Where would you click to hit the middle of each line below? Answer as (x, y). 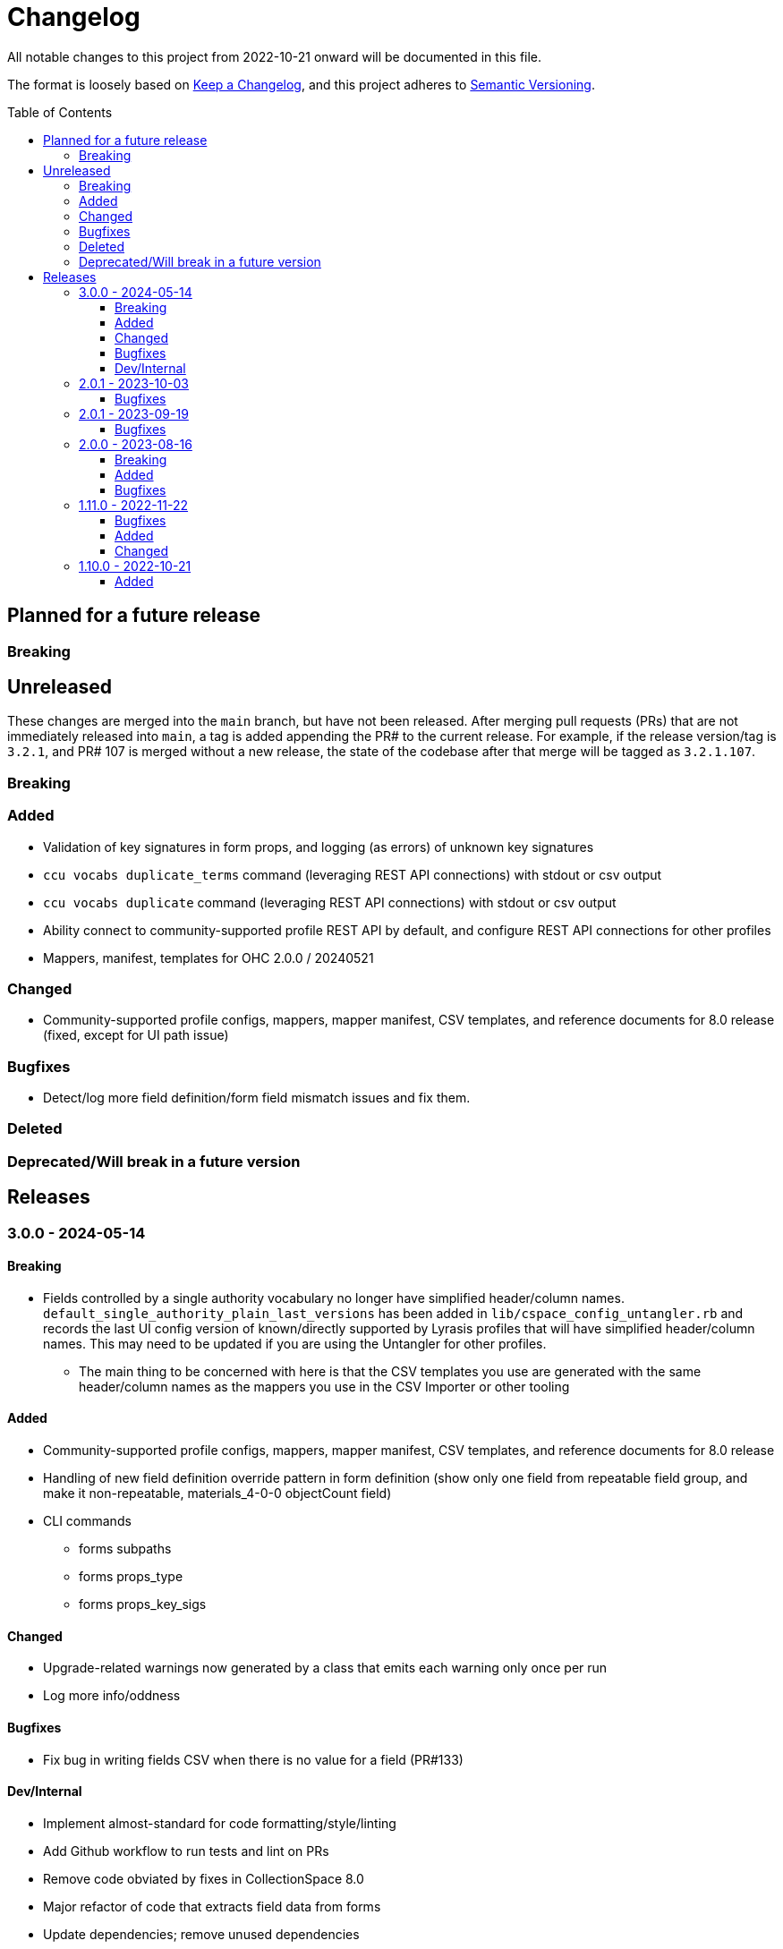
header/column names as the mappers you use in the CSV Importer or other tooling (324, 1386)
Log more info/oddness (112, 1696)
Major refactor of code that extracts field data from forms (212, 1906)
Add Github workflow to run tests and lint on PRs (186, 1851)
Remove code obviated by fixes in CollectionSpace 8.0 (204, 1878)
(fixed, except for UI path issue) (136, 1035)
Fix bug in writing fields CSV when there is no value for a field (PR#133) (253, 1759)
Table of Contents (60, 112)
